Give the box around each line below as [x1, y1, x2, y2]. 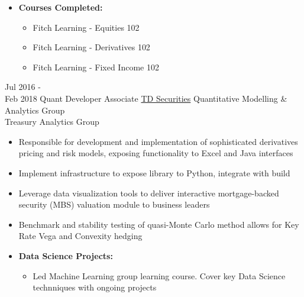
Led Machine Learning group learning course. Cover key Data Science [33, 269, 286, 282]
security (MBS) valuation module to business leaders [18, 198, 210, 211]
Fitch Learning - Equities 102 [33, 21, 140, 33]
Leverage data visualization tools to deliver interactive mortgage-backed [18, 186, 279, 199]
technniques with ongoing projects [33, 281, 157, 293]
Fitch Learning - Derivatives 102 [33, 41, 150, 53]
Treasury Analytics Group [5, 115, 99, 128]
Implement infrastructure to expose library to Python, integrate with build [18, 166, 290, 179]
